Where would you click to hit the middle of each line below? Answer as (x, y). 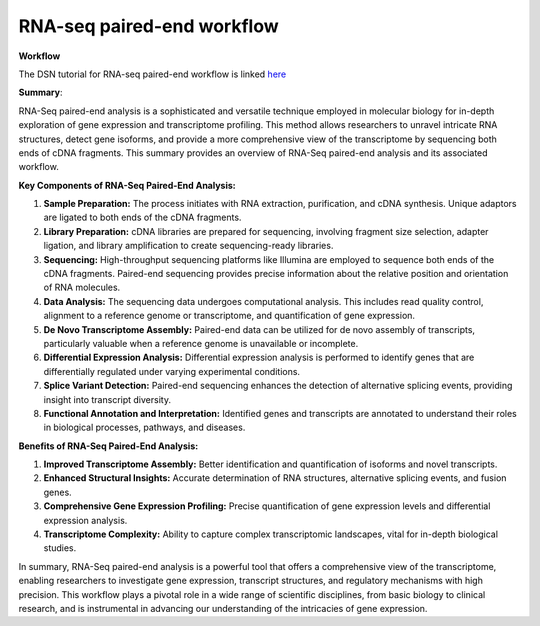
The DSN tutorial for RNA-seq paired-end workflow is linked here (152, 74)
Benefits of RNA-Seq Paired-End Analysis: (108, 446)
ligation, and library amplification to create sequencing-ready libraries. (188, 246)
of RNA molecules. (82, 287)
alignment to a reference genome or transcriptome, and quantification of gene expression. (229, 316)
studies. (60, 548)
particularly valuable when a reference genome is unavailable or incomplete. (201, 343)
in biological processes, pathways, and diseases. (144, 427)
